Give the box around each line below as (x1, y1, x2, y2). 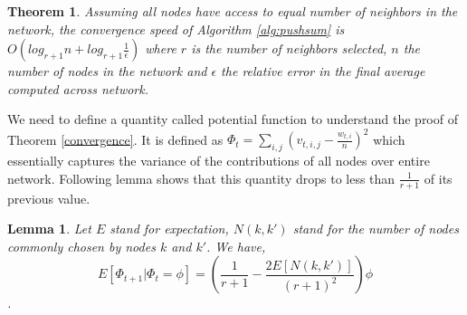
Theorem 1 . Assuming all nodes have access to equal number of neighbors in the (7, 2, 458, 20)
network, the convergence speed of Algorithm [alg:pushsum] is (7, 19, 345, 38)
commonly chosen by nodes (7, 236, 156, 255)
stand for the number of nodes (292, 219, 459, 238)
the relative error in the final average (221, 62, 425, 81)
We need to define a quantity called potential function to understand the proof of (7, 110, 458, 129)
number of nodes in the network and (7, 62, 207, 81)
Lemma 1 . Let (7, 219, 91, 238)
